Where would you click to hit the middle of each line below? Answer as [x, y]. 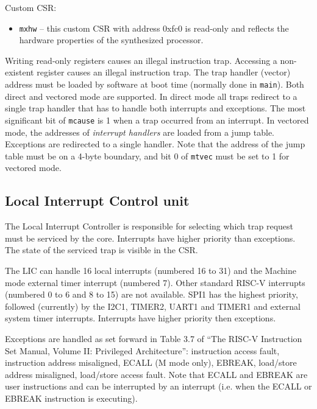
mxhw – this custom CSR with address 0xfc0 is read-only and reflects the [154, 28]
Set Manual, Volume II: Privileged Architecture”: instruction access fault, [142, 350]
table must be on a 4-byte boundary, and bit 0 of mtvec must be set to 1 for [147, 156]
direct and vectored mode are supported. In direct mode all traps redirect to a [151, 96]
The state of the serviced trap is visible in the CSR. [102, 250]
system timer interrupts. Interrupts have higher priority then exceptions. [141, 318]
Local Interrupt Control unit [97, 201]
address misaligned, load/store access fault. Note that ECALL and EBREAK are [156, 374]
